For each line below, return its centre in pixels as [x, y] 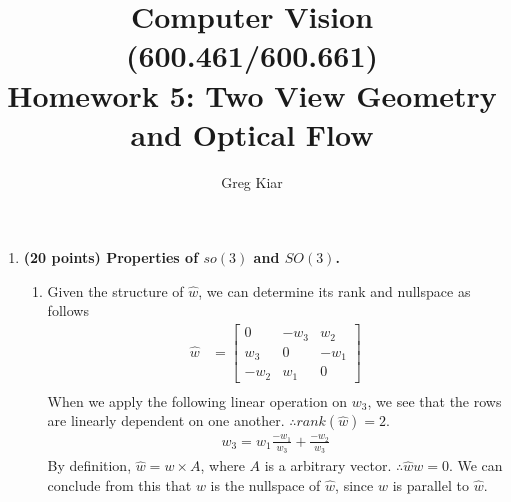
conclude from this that [119, 484]
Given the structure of [115, 290]
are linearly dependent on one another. [166, 420]
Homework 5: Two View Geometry [252, 94]
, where [222, 465]
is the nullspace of [265, 484]
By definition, [89, 465]
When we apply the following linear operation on [197, 400]
